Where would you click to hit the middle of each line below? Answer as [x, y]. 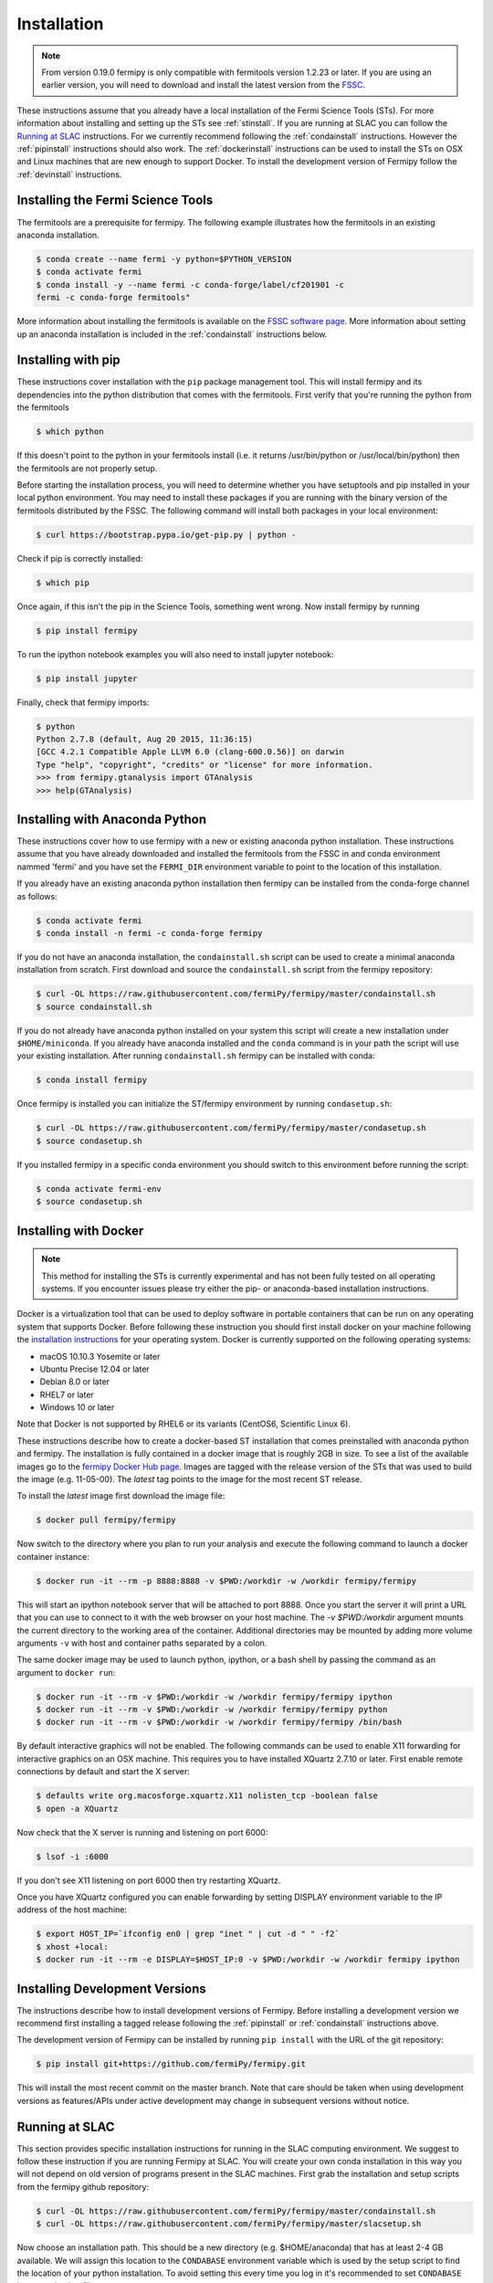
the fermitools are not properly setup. [87, 468]
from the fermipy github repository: [83, 2186]
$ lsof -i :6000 [73, 1857]
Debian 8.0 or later [74, 1382]
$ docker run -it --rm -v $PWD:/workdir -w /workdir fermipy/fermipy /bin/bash [219, 1722]
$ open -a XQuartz [77, 1809]
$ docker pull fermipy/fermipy [106, 1520]
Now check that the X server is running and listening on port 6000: [142, 1832]
